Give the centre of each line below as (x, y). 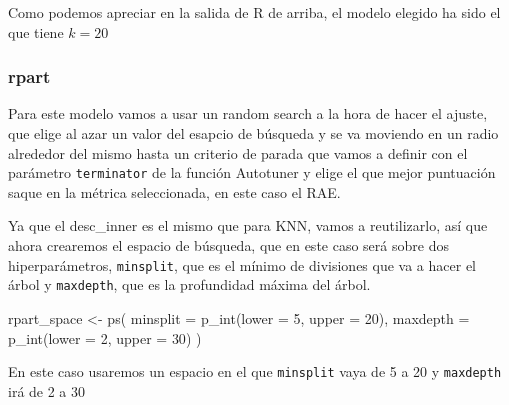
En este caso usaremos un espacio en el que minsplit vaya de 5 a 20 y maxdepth (255, 371)
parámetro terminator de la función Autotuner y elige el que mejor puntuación (252, 172)
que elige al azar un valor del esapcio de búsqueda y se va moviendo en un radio (253, 133)
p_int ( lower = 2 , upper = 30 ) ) (105, 337)
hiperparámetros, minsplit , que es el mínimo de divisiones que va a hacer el (242, 264)
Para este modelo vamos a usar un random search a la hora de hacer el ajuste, (248, 113)
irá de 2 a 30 (47, 390)
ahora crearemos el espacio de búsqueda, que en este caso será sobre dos (228, 245)
